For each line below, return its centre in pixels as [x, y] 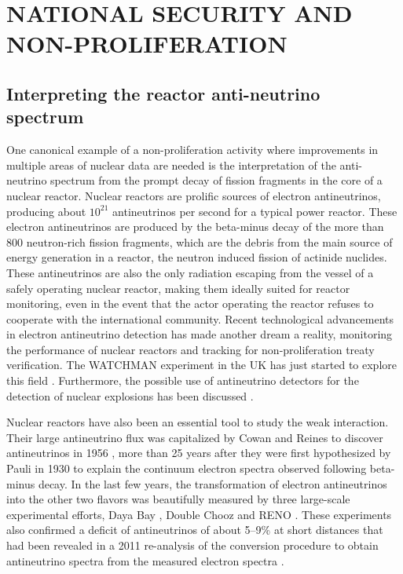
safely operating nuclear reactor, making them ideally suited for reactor [178, 288]
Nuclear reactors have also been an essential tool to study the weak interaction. [198, 422]
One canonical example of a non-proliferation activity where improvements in [192, 150]
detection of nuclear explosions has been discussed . [130, 395]
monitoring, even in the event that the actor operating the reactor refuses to [190, 303]
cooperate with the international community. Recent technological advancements [200, 318]
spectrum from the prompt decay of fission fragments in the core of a [216, 180]
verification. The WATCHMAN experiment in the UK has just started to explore [201, 365]
